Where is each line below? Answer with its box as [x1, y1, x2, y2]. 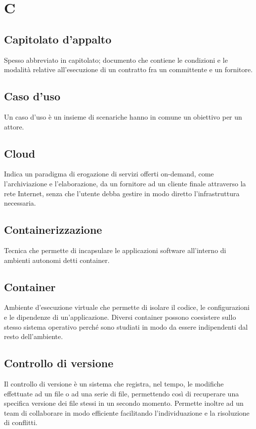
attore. [4, 121, 24, 131]
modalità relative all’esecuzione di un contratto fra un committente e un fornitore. [4, 64, 253, 75]
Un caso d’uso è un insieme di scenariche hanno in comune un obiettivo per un [4, 111, 242, 122]
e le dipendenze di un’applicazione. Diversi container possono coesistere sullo [4, 311, 236, 322]
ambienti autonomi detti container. [4, 255, 110, 265]
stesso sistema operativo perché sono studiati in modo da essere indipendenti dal [4, 321, 248, 332]
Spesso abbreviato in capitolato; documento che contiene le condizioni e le [4, 54, 228, 65]
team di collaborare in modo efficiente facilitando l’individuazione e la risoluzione [4, 407, 250, 418]
